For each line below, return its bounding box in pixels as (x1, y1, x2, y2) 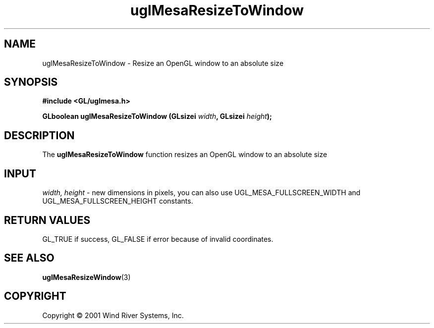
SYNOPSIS (4, 76, 58, 89)
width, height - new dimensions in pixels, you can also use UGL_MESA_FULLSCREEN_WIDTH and (42, 188, 361, 197)
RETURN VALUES (4, 214, 91, 226)
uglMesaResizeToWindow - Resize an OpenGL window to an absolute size (42, 58, 284, 67)
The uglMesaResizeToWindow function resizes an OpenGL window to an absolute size (42, 150, 327, 159)
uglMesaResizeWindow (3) (42, 273, 131, 281)
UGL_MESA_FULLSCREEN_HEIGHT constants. (42, 197, 193, 206)
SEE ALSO (4, 252, 54, 265)
